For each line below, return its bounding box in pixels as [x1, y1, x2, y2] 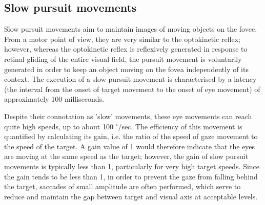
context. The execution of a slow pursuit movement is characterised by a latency [4, 74, 257, 84]
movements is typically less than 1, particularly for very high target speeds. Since [4, 161, 260, 171]
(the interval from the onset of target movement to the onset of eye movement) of [4, 83, 260, 94]
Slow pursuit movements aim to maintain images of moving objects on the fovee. [4, 24, 257, 34]
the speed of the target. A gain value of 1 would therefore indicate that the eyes [4, 141, 255, 151]
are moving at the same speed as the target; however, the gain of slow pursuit [4, 151, 249, 162]
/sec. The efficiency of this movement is [118, 121, 242, 131]
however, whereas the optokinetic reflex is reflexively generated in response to [4, 43, 248, 54]
